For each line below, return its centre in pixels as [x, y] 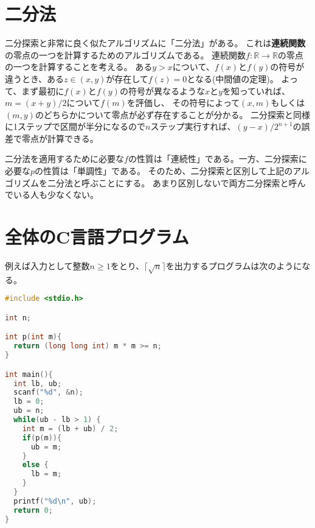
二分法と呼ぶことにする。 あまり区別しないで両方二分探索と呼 [172, 182]
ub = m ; [46, 447]
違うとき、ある [35, 78]
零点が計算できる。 [60, 138]
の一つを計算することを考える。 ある [79, 67]
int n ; [18, 318]
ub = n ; [29, 411]
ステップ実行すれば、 [193, 126]
